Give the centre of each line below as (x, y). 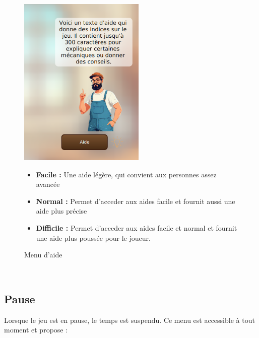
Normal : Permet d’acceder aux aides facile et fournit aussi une (136, 201)
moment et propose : (36, 330)
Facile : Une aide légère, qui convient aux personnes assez (126, 174)
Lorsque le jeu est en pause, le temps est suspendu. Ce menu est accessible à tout (129, 320)
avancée (48, 184)
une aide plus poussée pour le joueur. (93, 238)
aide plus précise (61, 211)
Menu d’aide (43, 255)
